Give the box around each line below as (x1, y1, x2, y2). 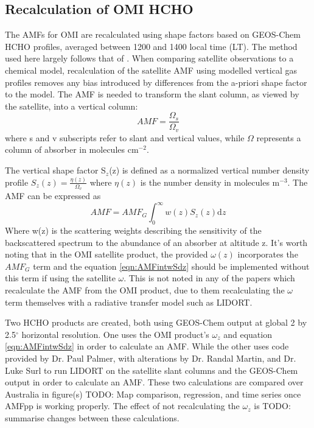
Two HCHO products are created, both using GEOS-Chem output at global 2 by (5, 316, 307, 329)
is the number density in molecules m (140, 175, 280, 188)
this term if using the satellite (5, 272, 116, 284)
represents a (256, 131, 301, 144)
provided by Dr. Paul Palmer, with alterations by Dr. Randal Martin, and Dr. (5, 352, 296, 365)
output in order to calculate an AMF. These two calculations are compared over (5, 376, 304, 388)
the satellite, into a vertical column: (5, 99, 138, 112)
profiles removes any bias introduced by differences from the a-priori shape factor (5, 75, 307, 88)
